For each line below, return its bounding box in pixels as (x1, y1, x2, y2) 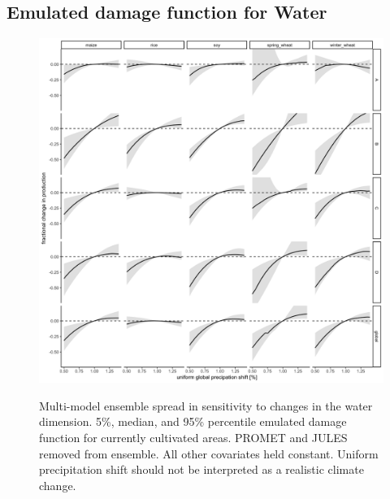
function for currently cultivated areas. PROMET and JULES (39, 428, 348, 445)
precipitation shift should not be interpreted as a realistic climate (39, 461, 364, 478)
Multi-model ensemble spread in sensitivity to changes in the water (39, 397, 373, 414)
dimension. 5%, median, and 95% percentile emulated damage (39, 413, 347, 430)
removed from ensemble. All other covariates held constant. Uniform (39, 445, 379, 462)
